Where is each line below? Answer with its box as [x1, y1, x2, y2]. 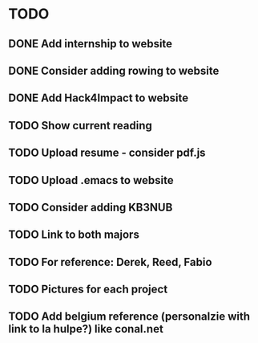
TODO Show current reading [8, 118, 152, 133]
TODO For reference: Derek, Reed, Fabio [8, 255, 212, 269]
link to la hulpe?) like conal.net [8, 322, 164, 336]
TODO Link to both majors [8, 228, 140, 242]
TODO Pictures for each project [8, 283, 168, 296]
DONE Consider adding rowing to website [8, 63, 220, 77]
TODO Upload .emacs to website [8, 174, 174, 187]
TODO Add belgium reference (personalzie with [8, 310, 251, 324]
